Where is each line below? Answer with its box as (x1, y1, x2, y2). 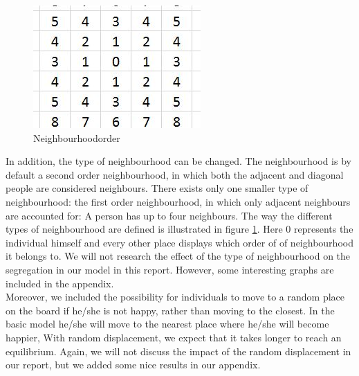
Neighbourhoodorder (33, 130, 120, 145)
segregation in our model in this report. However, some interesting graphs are (6, 262, 334, 276)
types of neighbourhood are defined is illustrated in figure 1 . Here (6, 222, 283, 236)
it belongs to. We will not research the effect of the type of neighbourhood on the (6, 249, 351, 263)
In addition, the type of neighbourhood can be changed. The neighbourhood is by (6, 154, 351, 168)
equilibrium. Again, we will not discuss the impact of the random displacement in (6, 343, 351, 358)
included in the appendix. (6, 276, 114, 290)
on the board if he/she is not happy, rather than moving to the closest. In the (6, 303, 335, 317)
